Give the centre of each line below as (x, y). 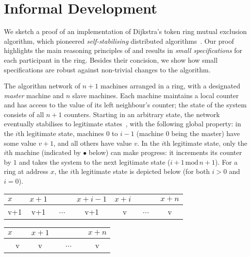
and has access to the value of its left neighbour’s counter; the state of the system (125, 105)
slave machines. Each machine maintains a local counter (156, 95)
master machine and (34, 95)
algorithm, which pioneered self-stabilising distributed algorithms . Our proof (119, 41)
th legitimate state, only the (206, 143)
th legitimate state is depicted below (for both (141, 171)
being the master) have (206, 133)
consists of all (24, 114)
